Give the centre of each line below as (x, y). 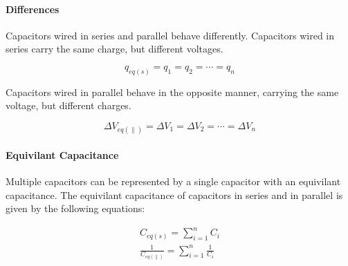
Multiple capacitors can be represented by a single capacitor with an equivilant (173, 181)
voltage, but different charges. (68, 105)
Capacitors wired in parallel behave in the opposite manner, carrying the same (172, 92)
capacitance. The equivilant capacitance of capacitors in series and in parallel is (174, 194)
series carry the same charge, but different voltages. (115, 49)
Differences (33, 9)
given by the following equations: (75, 208)
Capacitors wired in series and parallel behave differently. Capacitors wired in (170, 35)
